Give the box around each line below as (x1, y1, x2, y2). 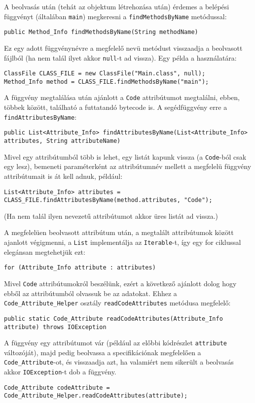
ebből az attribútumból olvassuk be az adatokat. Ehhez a (4, 288, 177, 298)
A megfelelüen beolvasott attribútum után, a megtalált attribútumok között (4, 227, 234, 237)
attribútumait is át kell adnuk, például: (4, 170, 123, 181)
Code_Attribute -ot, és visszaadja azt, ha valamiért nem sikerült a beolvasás (4, 357, 234, 367)
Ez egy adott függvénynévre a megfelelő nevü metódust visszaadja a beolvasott (4, 42, 243, 53)
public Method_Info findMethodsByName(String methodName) (4, 29, 198, 36)
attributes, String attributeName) (4, 137, 121, 145)
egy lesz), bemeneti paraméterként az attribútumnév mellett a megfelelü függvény (4, 161, 252, 171)
